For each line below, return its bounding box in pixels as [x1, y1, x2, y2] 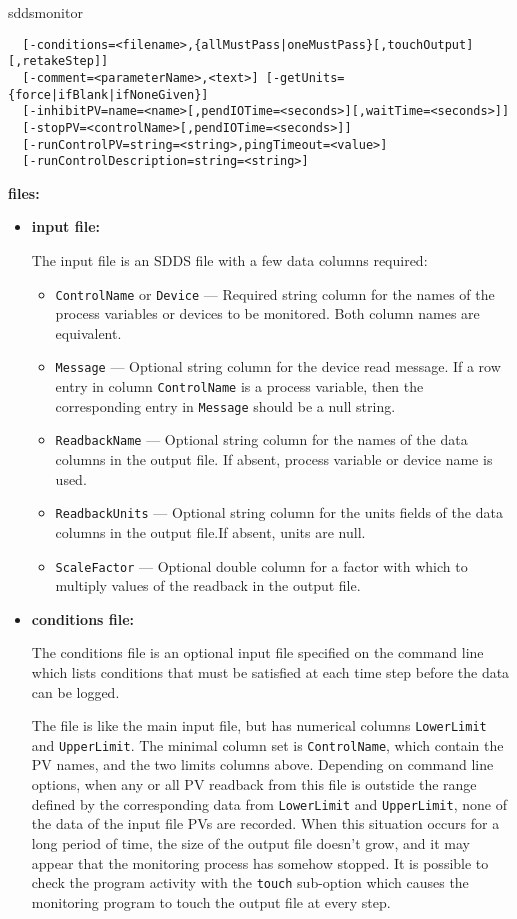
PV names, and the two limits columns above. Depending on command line [31, 754, 494, 775]
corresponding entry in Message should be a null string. [55, 395, 396, 416]
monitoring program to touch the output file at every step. [31, 891, 391, 912]
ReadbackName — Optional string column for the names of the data [55, 429, 468, 450]
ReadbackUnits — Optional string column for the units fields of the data [55, 502, 503, 523]
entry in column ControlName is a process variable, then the [55, 376, 424, 397]
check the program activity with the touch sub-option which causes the [31, 872, 469, 893]
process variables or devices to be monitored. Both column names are [55, 303, 480, 324]
